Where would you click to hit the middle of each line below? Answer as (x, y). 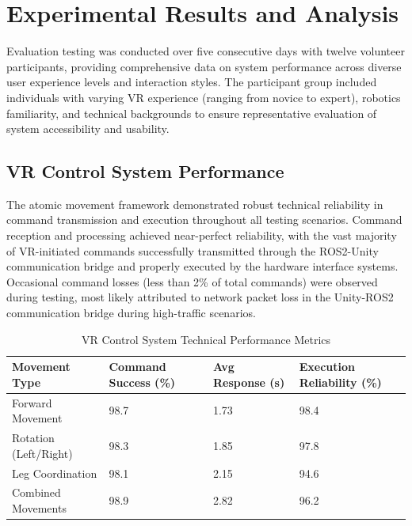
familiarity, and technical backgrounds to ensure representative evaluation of (192, 113)
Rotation (33, 438)
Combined (36, 492)
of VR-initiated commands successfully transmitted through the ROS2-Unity (193, 250)
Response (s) (249, 382)
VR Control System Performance (145, 171)
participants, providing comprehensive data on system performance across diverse (204, 66)
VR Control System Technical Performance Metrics (206, 339)
